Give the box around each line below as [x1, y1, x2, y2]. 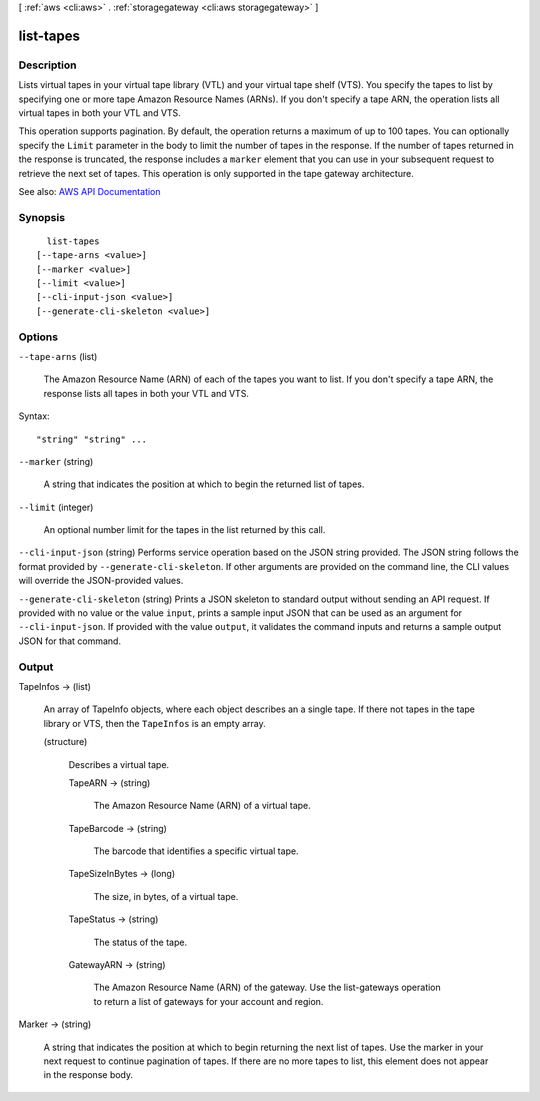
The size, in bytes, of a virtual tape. [93, 890, 239, 902]
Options [18, 330, 59, 344]
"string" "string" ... [36, 433, 148, 445]
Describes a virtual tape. [68, 758, 170, 770]
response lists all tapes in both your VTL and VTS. [43, 387, 250, 399]
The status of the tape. [93, 936, 188, 948]
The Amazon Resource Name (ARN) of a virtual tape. [93, 800, 312, 812]
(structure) [43, 736, 88, 748]
